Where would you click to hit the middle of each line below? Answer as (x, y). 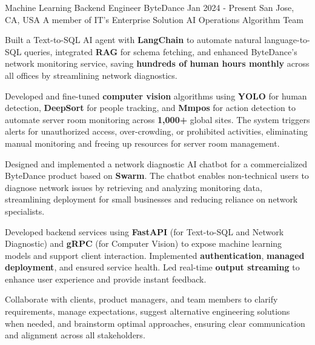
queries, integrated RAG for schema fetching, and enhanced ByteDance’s (161, 51)
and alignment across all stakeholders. (75, 335)
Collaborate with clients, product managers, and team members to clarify (141, 299)
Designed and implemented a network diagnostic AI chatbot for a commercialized (156, 163)
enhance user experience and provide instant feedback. (106, 279)
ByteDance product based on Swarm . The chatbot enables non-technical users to (157, 176)
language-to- (287, 40)
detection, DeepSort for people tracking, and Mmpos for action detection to (150, 108)
